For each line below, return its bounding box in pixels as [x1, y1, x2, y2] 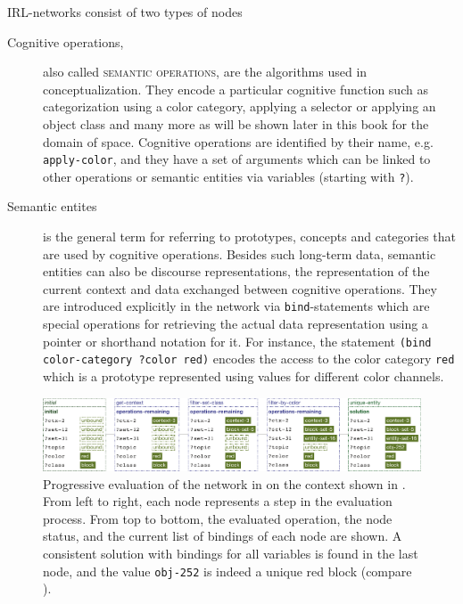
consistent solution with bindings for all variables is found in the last [43, 544, 418, 563]
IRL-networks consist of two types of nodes [7, 3, 243, 20]
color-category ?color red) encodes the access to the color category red [43, 349, 455, 368]
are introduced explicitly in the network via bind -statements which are [43, 297, 430, 315]
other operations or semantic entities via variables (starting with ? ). [43, 167, 414, 185]
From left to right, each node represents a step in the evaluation [43, 492, 393, 510]
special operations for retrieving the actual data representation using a [43, 314, 428, 333]
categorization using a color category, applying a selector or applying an [43, 97, 436, 116]
